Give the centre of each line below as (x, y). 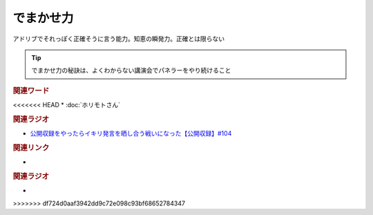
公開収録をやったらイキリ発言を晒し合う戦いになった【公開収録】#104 (131, 133)
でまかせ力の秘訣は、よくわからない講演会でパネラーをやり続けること (131, 71)
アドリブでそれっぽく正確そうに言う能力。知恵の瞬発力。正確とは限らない (118, 39)
